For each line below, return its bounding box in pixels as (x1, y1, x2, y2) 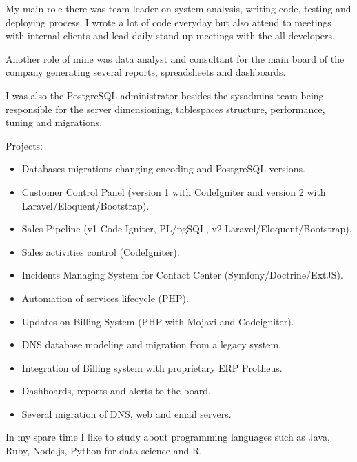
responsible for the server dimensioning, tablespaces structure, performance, (6, 101, 325, 116)
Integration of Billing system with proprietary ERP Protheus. (21, 360, 283, 374)
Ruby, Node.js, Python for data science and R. (6, 443, 203, 458)
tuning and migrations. (6, 115, 103, 130)
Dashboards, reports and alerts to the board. (21, 383, 211, 398)
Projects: (6, 138, 43, 152)
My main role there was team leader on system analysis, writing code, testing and (6, 1, 351, 15)
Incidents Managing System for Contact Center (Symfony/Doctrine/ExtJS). (21, 268, 343, 282)
